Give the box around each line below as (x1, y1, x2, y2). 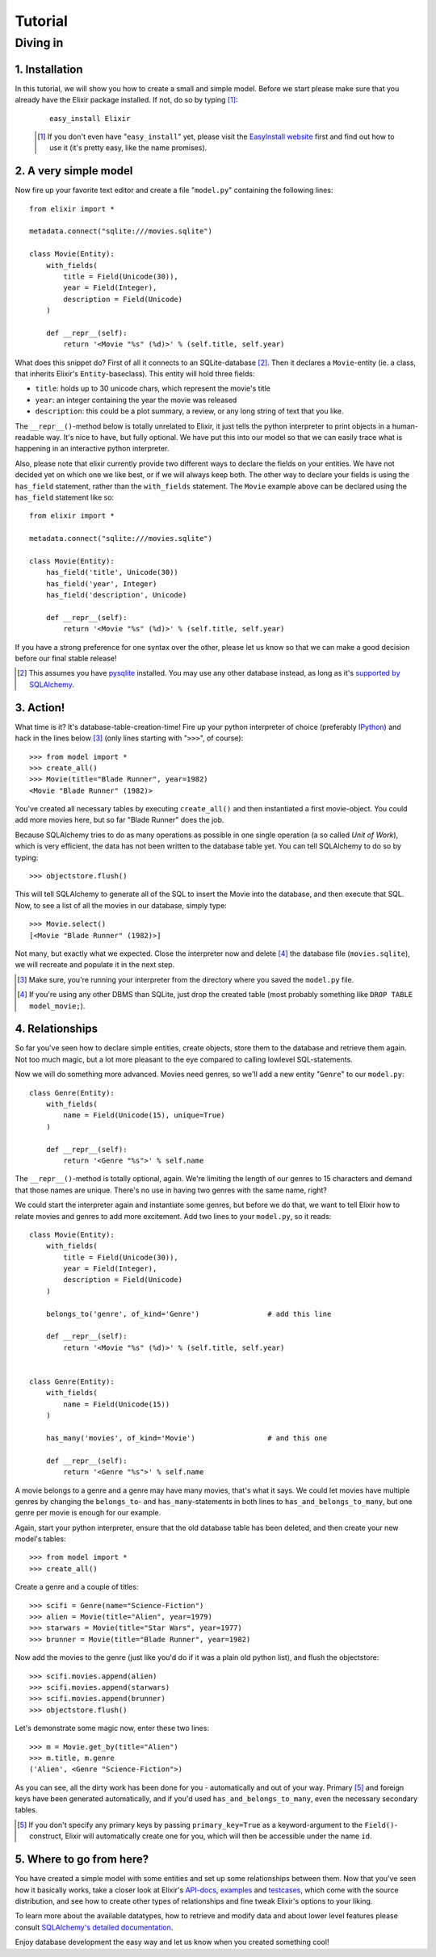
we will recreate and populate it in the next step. (15, 960, 175, 970)
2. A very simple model (15, 164, 133, 178)
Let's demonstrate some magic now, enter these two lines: (15, 1724, 210, 1733)
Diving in (15, 36, 64, 50)
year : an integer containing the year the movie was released (35, 395, 237, 404)
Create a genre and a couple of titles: (15, 1582, 139, 1592)
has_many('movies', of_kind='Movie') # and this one (45, 1433, 328, 1443)
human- (392, 421, 419, 431)
